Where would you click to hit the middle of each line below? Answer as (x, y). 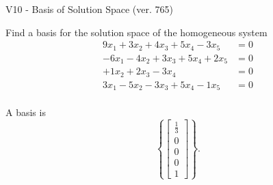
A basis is (26, 112)
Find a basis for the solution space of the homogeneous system (136, 32)
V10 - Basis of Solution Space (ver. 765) (89, 9)
